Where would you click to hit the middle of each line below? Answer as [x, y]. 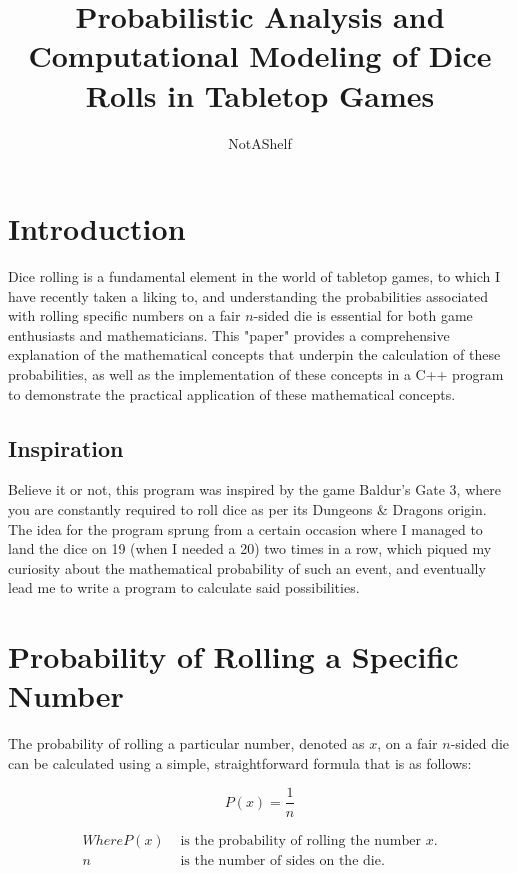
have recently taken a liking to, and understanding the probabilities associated [248, 295]
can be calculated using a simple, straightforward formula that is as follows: [240, 762]
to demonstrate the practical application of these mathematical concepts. [232, 393]
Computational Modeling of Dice [260, 55]
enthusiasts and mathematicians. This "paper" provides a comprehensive [229, 334]
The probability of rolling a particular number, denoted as [186, 743]
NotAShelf [260, 142]
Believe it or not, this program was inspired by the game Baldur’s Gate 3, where [254, 489]
